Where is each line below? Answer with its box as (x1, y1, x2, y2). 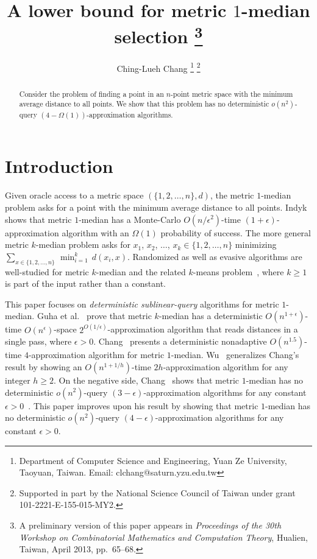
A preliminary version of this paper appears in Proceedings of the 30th (19, 519, 282, 532)
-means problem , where (193, 265, 284, 278)
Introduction (5, 153, 113, 178)
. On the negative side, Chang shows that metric (54, 373, 240, 386)
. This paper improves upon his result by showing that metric (28, 399, 258, 412)
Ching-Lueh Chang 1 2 (116, 60, 201, 74)
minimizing (235, 238, 277, 251)
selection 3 (114, 21, 203, 49)
